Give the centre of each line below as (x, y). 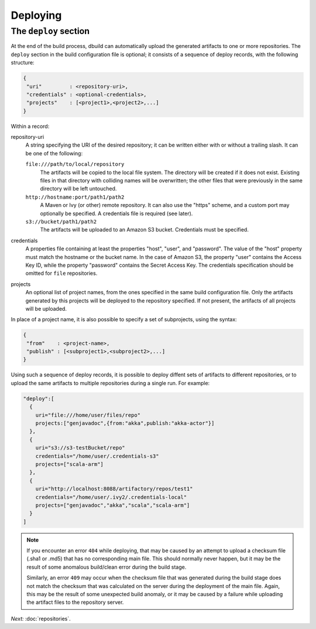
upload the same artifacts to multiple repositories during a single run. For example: (110, 383)
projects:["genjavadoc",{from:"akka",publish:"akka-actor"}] (125, 423)
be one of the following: (54, 153)
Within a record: (30, 126)
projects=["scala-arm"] (69, 464)
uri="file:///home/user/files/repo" (88, 415)
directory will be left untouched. (78, 189)
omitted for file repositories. (61, 273)
